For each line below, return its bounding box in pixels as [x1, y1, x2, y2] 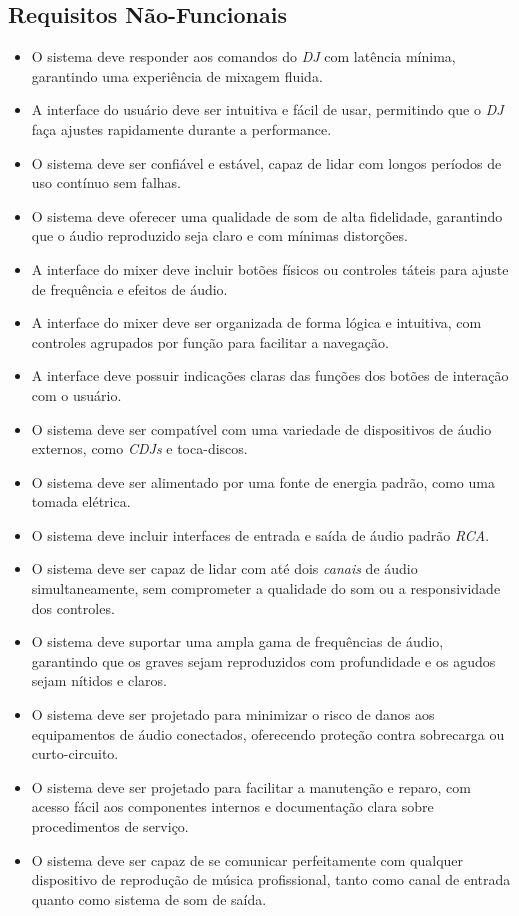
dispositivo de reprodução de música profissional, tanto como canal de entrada [31, 869, 511, 890]
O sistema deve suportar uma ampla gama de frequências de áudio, [31, 631, 444, 652]
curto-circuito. [31, 743, 119, 764]
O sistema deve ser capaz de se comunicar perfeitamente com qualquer [31, 849, 464, 870]
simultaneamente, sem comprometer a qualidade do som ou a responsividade [31, 578, 501, 599]
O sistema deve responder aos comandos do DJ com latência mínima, [31, 46, 456, 67]
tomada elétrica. [31, 491, 131, 512]
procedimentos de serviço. [31, 816, 189, 837]
